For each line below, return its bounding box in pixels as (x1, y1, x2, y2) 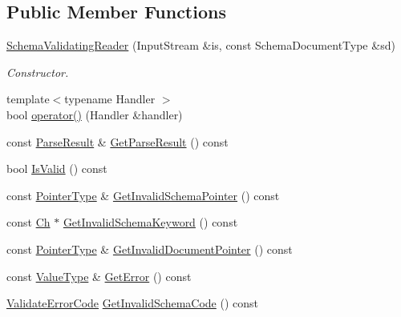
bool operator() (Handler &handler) (6, 106, 183, 122)
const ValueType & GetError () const (6, 267, 192, 284)
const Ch (6, 214, 51, 231)
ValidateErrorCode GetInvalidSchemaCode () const (6, 295, 258, 311)
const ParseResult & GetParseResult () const (6, 133, 229, 150)
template (6, 90, 50, 107)
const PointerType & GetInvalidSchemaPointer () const (6, 187, 280, 203)
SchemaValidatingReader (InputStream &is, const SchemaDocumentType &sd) (6, 37, 395, 54)
